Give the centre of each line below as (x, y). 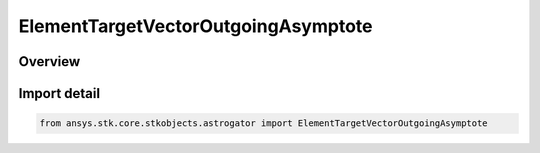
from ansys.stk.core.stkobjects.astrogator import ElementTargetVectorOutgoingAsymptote (264, 123)
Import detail (59, 93)
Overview (49, 61)
